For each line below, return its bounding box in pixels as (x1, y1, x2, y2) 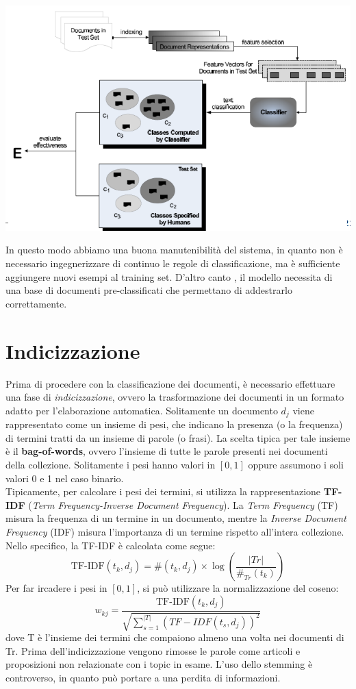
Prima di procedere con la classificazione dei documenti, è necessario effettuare (5, 376, 335, 390)
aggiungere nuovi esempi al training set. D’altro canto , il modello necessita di (5, 269, 333, 284)
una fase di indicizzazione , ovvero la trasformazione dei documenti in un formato (5, 390, 344, 404)
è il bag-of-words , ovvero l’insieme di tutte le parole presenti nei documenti (5, 444, 328, 458)
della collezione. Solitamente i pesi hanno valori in (5, 458, 216, 471)
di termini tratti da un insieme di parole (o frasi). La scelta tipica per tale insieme (5, 430, 351, 444)
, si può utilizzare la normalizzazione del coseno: (137, 581, 339, 595)
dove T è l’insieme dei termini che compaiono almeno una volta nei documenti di (5, 630, 344, 644)
